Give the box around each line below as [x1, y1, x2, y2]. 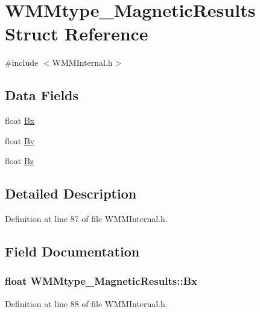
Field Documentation [5, 242, 140, 261]
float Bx [5, 114, 35, 127]
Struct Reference [5, 21, 148, 46]
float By [5, 134, 35, 147]
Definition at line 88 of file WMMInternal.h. [5, 297, 168, 310]
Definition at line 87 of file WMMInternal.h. [5, 212, 168, 225]
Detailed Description [5, 184, 137, 203]
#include [5, 56, 39, 69]
